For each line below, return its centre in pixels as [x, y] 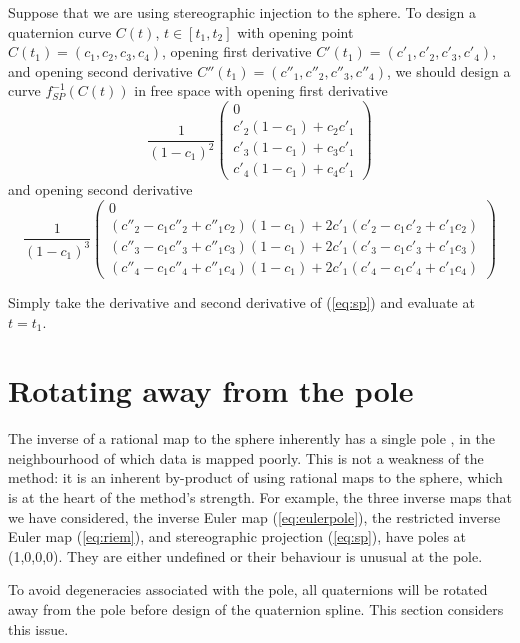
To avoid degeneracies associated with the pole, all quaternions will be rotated [248, 589]
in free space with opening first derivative [261, 90]
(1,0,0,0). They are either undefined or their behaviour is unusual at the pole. [245, 555]
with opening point [295, 31]
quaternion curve [60, 31]
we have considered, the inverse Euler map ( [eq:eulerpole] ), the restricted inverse [254, 516]
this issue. [38, 628]
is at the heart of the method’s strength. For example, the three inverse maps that [260, 497]
